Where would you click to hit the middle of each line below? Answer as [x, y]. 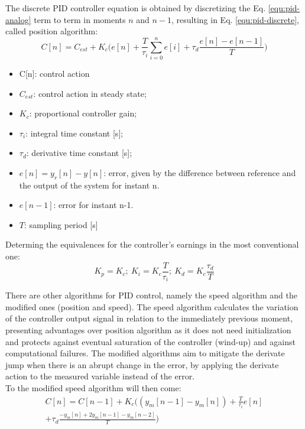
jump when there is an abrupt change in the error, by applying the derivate [142, 364]
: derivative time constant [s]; [79, 153]
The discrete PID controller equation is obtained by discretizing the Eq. [136, 8]
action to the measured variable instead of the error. [100, 376]
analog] [18, 19]
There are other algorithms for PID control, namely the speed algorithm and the [151, 295]
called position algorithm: [52, 31]
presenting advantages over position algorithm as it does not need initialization [148, 329]
